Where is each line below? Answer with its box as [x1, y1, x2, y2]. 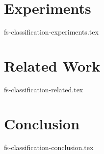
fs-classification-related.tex [4, 84, 83, 94]
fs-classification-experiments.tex [4, 27, 99, 37]
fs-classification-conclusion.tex [4, 142, 94, 152]
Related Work [4, 55, 101, 76]
